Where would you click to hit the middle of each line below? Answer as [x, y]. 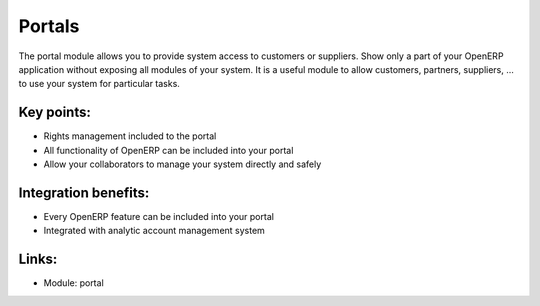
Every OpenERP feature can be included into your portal [159, 216]
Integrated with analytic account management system [154, 231]
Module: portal [73, 283]
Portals [49, 26]
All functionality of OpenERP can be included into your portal [168, 150]
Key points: [55, 112]
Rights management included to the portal [130, 136]
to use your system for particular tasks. [99, 84]
